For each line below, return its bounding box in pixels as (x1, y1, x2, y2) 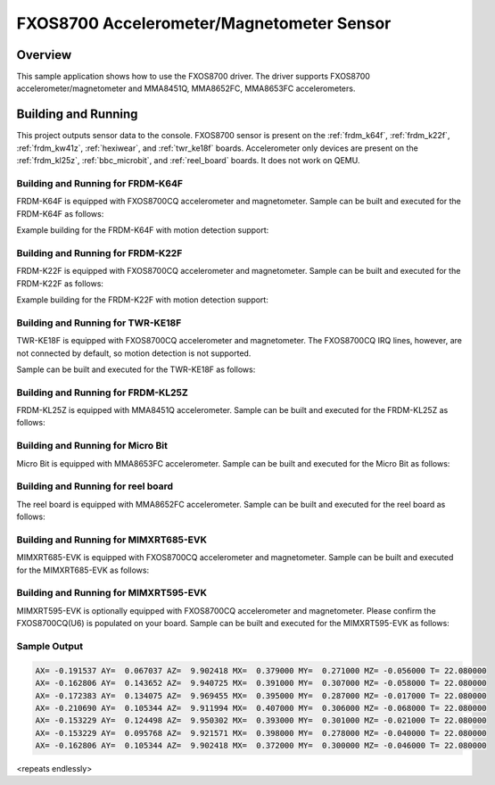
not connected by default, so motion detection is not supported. (16, 348, 252, 359)
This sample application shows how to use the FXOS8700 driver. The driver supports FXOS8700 (16, 71, 370, 82)
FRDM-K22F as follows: (16, 277, 104, 289)
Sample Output (16, 640, 84, 652)
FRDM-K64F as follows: (16, 208, 104, 219)
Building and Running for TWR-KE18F (16, 317, 182, 329)
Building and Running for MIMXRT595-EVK (16, 587, 208, 599)
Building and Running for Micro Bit (16, 440, 169, 452)
